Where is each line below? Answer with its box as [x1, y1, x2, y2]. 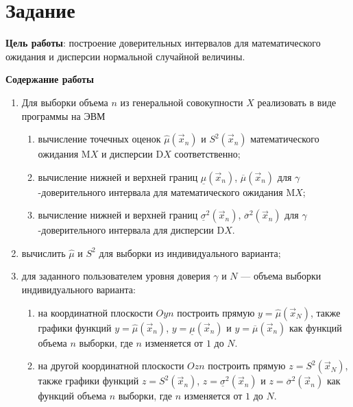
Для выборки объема [21, 95, 108, 109]
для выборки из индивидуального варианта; [99, 245, 281, 260]
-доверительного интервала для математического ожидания [38, 184, 283, 199]
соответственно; [174, 147, 241, 161]
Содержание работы [5, 72, 94, 86]
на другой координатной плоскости [38, 358, 184, 373]
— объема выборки [241, 269, 321, 283]
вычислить [21, 245, 66, 260]
